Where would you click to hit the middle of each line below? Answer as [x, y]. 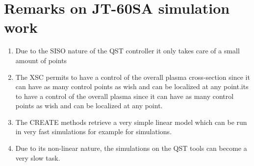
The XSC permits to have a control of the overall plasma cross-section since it [133, 77]
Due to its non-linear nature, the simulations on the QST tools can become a [131, 148]
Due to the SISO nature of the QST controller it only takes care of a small [127, 51]
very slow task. [38, 157]
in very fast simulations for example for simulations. [94, 131]
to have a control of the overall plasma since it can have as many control [125, 96]
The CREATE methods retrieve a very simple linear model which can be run [131, 122]
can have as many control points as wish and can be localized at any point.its [132, 86]
